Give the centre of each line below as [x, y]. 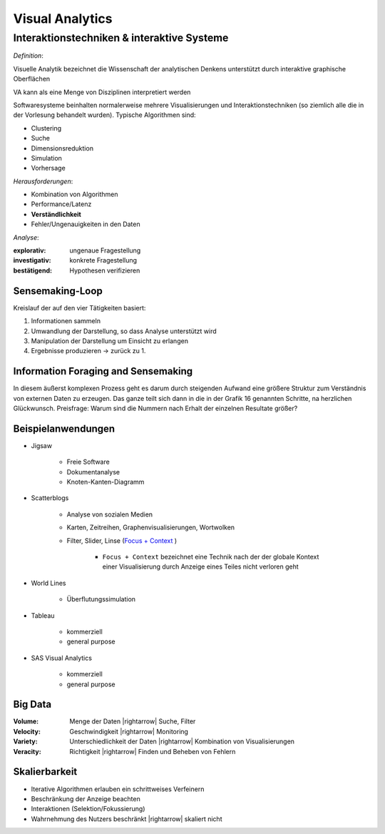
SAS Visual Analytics [62, 658]
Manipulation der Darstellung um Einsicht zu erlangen [110, 341]
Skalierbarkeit [45, 772]
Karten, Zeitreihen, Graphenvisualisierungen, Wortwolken [151, 527]
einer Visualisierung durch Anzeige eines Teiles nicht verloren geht [200, 566]
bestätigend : [33, 270]
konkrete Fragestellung [103, 260]
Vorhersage [48, 168]
